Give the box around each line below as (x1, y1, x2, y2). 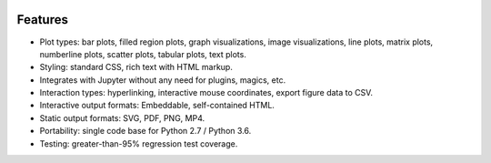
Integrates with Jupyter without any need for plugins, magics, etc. (39, 74, 286, 86)
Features (16, 12, 68, 27)
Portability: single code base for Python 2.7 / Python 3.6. (39, 126, 252, 137)
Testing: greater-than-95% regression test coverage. (39, 138, 238, 149)
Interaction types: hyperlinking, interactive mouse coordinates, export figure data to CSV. (39, 87, 373, 98)
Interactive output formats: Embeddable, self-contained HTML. (39, 100, 275, 111)
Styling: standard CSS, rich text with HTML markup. (39, 62, 234, 73)
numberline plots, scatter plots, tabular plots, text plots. (39, 48, 247, 59)
